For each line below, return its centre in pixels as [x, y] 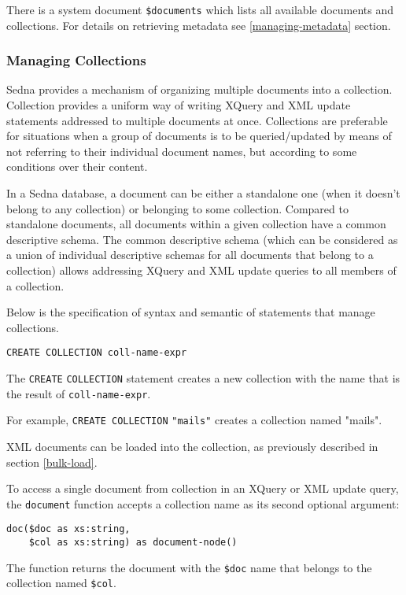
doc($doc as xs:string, [68, 529]
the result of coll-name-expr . [79, 393]
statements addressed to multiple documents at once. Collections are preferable [197, 120]
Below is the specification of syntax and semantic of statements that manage [191, 312]
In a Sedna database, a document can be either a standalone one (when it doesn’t [203, 193]
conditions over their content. [77, 166]
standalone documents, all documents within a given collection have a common [196, 224]
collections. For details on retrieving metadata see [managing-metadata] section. [199, 25]
